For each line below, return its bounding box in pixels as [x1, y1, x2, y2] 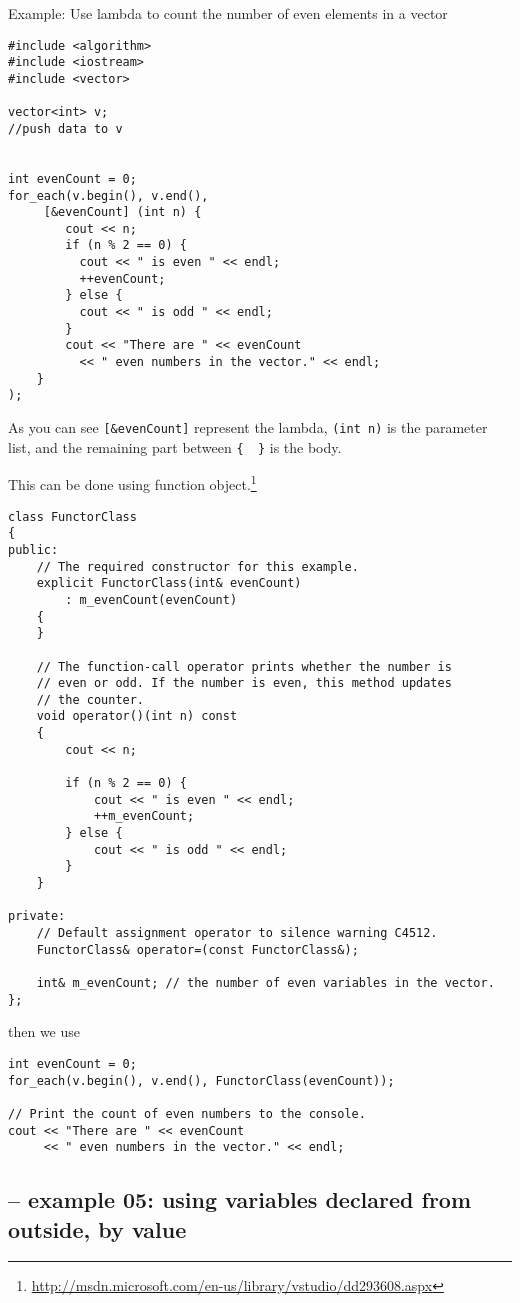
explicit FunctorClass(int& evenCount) [36, 576, 302, 591]
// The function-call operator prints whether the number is [36, 659, 452, 674]
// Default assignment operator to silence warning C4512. [36, 926, 438, 940]
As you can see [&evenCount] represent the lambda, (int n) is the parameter [8, 417, 488, 438]
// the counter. [36, 692, 145, 707]
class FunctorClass [8, 509, 137, 524]
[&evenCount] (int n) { [43, 205, 202, 220]
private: [8, 909, 66, 924]
